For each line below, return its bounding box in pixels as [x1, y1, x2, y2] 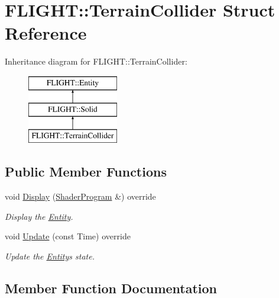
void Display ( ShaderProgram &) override [5, 190, 156, 203]
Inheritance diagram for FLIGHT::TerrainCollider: [5, 55, 187, 68]
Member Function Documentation [5, 278, 218, 297]
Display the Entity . [5, 210, 73, 222]
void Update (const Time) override [5, 230, 131, 242]
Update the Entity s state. [5, 249, 95, 262]
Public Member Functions [5, 162, 167, 181]
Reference [5, 21, 87, 45]
